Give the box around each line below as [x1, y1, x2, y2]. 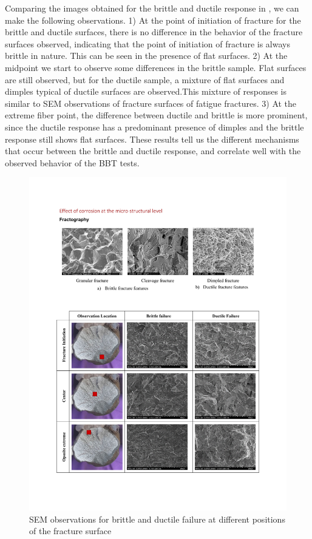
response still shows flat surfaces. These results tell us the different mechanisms [5, 132, 299, 145]
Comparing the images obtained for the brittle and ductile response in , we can [5, 2, 299, 14]
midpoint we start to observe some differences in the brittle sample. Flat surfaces [5, 61, 307, 73]
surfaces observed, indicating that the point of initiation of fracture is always [5, 37, 290, 50]
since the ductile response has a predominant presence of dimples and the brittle [5, 120, 304, 133]
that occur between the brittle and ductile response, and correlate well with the [5, 144, 301, 157]
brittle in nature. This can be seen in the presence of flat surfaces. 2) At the [5, 49, 288, 62]
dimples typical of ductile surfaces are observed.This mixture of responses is [5, 85, 287, 98]
